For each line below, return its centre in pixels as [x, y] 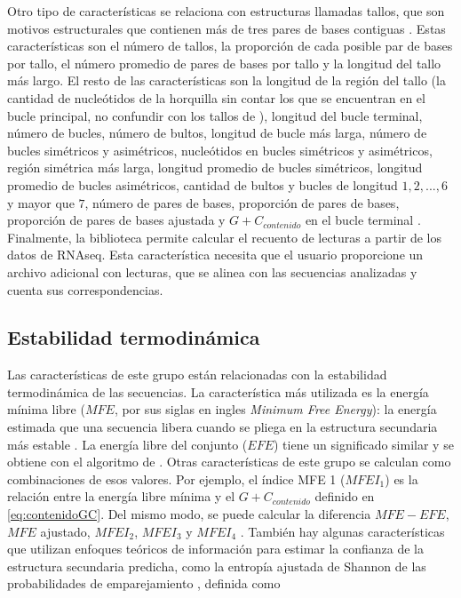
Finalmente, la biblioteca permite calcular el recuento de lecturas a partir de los [225, 237]
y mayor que [41, 202]
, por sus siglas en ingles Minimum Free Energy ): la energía [275, 409]
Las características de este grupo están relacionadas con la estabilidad [197, 375]
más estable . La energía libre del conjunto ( [127, 444]
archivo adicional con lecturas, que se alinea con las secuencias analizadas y [212, 271]
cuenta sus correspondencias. [85, 289]
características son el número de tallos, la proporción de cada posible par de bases [230, 46]
